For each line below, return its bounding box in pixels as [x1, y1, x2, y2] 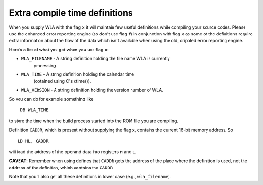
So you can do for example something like [9, 96, 94, 102]
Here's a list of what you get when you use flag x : [9, 47, 109, 52]
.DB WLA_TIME [18, 107, 49, 113]
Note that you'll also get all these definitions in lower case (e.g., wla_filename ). [9, 174, 171, 180]
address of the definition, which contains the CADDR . [9, 165, 114, 170]
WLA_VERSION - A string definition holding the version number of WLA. [21, 87, 163, 93]
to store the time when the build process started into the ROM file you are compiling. [9, 118, 179, 124]
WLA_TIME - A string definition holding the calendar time [21, 71, 134, 77]
